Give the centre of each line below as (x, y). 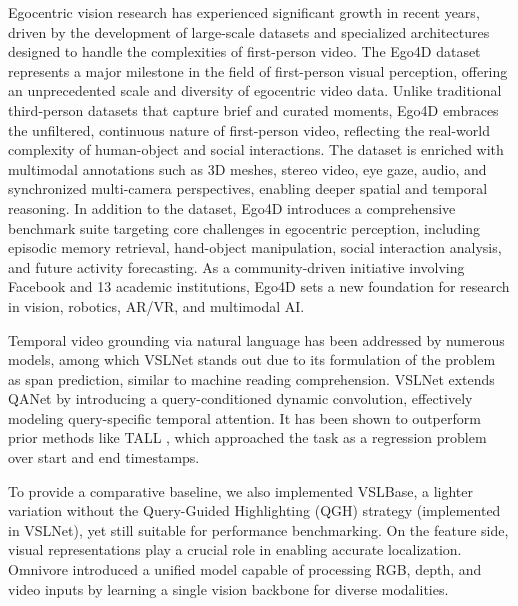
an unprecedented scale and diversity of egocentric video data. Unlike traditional (255, 90)
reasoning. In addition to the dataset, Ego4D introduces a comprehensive (232, 207)
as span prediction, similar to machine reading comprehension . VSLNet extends (251, 378)
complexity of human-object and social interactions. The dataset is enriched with (256, 149)
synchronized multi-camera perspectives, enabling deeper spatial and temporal (248, 188)
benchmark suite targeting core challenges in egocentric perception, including (244, 227)
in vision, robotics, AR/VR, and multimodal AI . (156, 305)
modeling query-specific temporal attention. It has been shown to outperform (244, 417)
